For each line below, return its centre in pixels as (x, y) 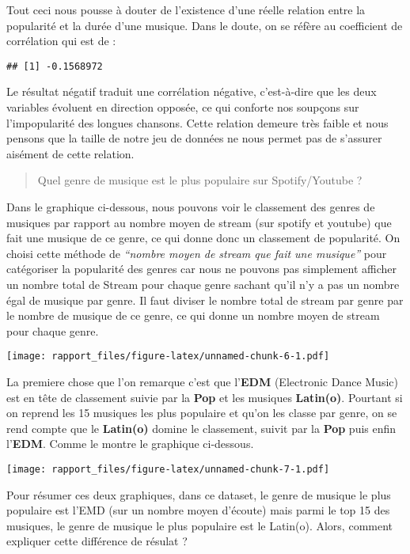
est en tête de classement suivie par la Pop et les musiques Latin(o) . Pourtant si (205, 397)
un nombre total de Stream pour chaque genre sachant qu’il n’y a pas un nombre (203, 284)
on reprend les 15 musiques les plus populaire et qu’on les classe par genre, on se (202, 413)
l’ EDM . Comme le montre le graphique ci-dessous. (130, 444)
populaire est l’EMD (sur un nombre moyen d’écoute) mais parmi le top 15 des (198, 510)
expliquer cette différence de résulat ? (97, 541)
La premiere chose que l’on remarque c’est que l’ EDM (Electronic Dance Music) (202, 381)
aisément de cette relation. (70, 153)
